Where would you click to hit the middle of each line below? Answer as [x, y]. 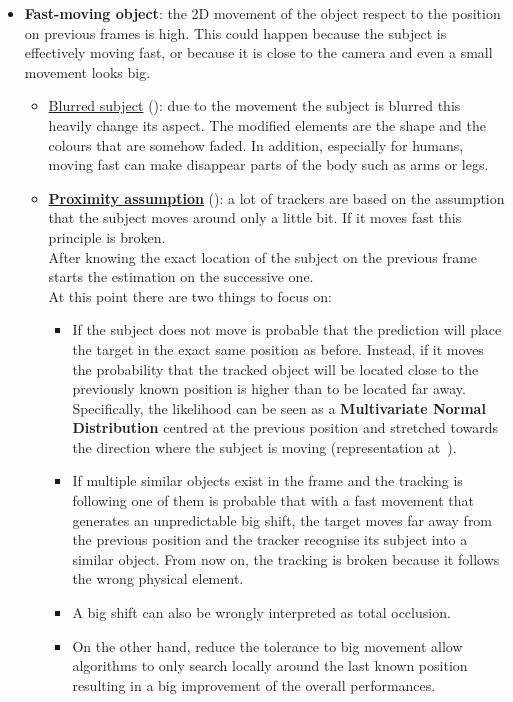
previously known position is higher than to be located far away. [269, 388]
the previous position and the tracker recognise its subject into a [270, 539]
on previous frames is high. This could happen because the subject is [235, 32]
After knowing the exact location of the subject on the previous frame [263, 256]
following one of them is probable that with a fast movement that [273, 500]
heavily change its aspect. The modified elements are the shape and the [267, 124]
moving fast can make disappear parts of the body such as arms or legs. [268, 164]
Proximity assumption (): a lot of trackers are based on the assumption [276, 197]
